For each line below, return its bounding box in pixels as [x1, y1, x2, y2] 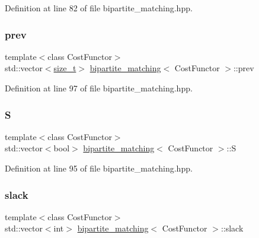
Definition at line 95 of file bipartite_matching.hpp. [5, 162, 193, 174]
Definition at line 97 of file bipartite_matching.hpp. [5, 82, 193, 94]
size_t [53, 62, 76, 74]
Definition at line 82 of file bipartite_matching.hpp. [5, 2, 193, 14]
